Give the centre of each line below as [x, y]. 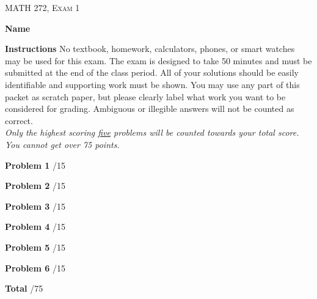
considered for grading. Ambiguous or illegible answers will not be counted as [150, 109]
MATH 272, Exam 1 [42, 7]
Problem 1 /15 [35, 165]
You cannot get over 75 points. [62, 144]
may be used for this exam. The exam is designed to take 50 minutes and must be [158, 60]
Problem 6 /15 [35, 268]
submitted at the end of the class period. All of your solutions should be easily [152, 72]
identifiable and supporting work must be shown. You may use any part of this [152, 84]
